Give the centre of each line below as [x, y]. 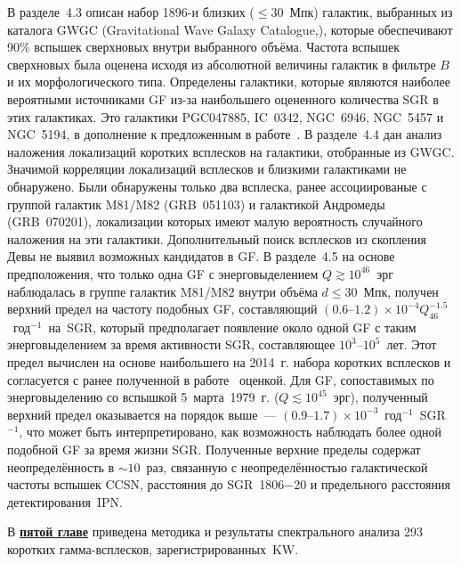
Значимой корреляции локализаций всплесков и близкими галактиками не [207, 169]
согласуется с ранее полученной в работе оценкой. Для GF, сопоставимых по [221, 379]
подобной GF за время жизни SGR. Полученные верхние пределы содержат [214, 450]
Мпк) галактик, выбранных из [371, 12]
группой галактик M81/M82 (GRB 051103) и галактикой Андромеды [196, 204]
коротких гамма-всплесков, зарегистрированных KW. [153, 549]
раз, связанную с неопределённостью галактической [287, 466]
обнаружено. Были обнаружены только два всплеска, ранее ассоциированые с [217, 186]
